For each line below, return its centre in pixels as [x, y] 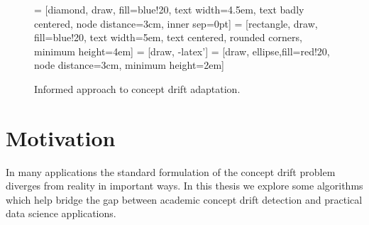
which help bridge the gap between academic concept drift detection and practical [184, 199]
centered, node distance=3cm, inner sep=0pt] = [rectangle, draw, [176, 23]
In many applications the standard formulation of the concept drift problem [171, 171]
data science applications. [61, 213]
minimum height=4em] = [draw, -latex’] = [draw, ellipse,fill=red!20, [182, 51]
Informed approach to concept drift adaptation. [137, 88]
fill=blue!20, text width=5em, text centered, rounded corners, [168, 37]
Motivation [61, 137]
